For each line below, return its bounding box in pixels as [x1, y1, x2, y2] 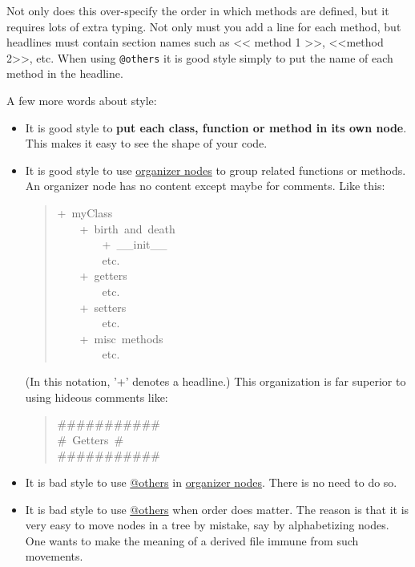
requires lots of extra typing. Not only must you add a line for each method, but [6, 18, 401, 34]
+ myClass [57, 205, 113, 221]
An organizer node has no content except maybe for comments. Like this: [25, 177, 385, 194]
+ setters [79, 298, 127, 315]
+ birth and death [79, 220, 175, 237]
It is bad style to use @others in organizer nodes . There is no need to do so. [25, 473, 397, 490]
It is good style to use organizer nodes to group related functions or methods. [25, 161, 406, 178]
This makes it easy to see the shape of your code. [25, 135, 268, 152]
